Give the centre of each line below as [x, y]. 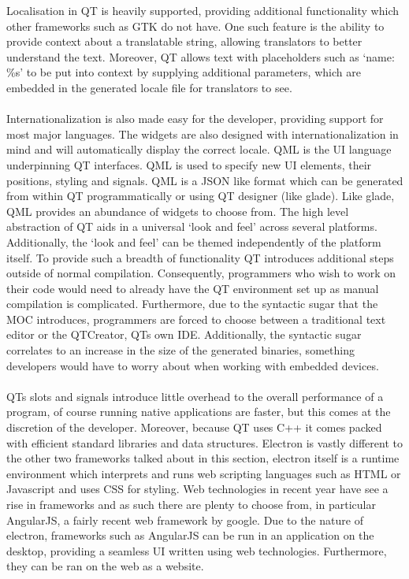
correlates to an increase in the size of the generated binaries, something [180, 350]
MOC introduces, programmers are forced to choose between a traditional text [196, 319]
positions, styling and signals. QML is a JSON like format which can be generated [205, 180]
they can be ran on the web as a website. [105, 566]
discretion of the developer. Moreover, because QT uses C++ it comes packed [194, 427]
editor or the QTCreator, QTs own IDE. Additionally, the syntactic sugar [184, 334]
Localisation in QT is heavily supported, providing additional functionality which [203, 10]
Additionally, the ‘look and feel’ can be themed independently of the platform [194, 241]
